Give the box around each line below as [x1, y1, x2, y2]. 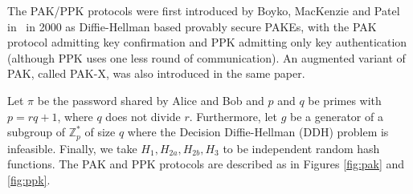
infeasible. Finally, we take [7, 139, 137, 156]
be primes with [308, 91, 382, 108]
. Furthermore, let [189, 107, 277, 124]
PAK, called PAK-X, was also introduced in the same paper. [7, 65, 305, 82]
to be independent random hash [223, 139, 380, 156]
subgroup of [7, 123, 66, 140]
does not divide [105, 107, 181, 124]
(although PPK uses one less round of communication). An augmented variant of [7, 49, 406, 66]
